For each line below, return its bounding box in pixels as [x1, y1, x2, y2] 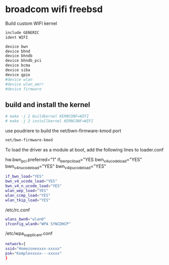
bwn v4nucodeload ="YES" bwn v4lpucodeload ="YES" [5, 163, 106, 170]
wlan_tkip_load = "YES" [5, 198, 51, 203]
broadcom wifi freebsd [5, 4, 103, 15]
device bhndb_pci [5, 58, 42, 63]
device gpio [5, 72, 30, 77]
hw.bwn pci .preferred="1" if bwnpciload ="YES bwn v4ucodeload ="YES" [5, 156, 142, 164]
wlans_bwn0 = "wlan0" [5, 216, 46, 221]
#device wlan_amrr [5, 82, 44, 87]
